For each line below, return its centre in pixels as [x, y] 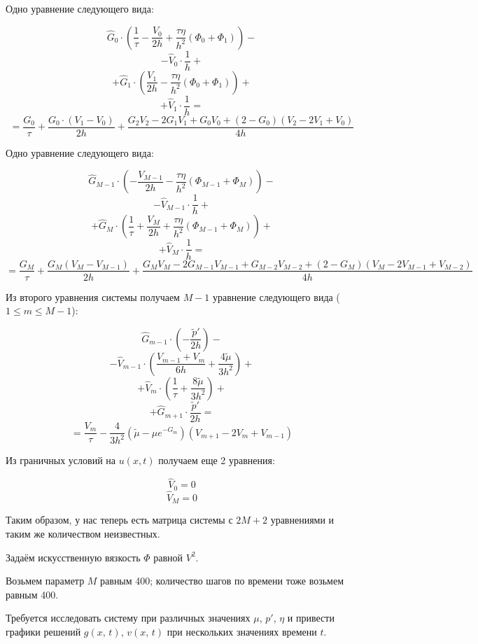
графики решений [43, 631]
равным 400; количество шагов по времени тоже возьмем [222, 581]
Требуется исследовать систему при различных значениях [128, 618]
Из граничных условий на [61, 460]
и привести [311, 618]
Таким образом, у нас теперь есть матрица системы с [119, 520]
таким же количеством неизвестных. [83, 533]
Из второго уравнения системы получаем [93, 296]
